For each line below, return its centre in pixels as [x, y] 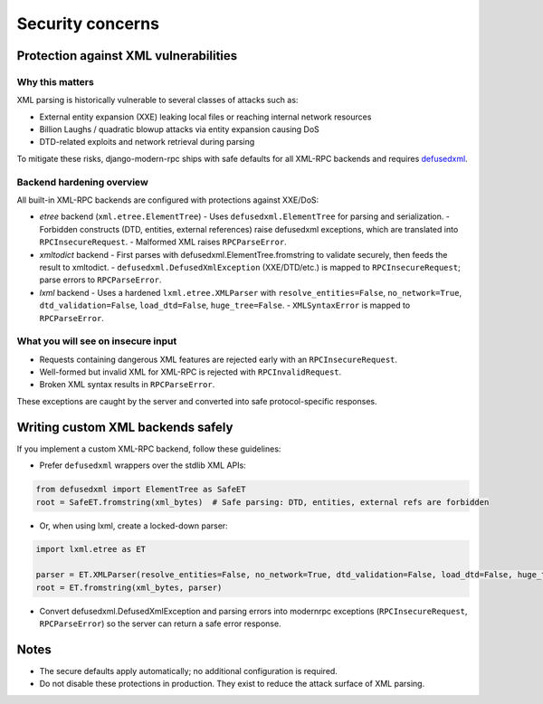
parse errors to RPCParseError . [100, 280]
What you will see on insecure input [97, 341]
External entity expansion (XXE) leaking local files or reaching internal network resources [205, 117]
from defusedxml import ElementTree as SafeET [141, 490]
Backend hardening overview [82, 182]
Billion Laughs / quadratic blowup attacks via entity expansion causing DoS [180, 129]
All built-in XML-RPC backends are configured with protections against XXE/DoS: [168, 200]
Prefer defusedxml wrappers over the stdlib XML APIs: [143, 465]
